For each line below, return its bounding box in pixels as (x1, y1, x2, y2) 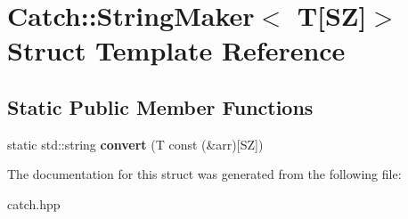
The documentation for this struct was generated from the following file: (7, 165, 402, 183)
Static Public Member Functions (7, 93, 314, 120)
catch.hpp (7, 194, 61, 213)
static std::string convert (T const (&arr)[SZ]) (7, 134, 264, 153)
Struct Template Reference (7, 32, 346, 69)
